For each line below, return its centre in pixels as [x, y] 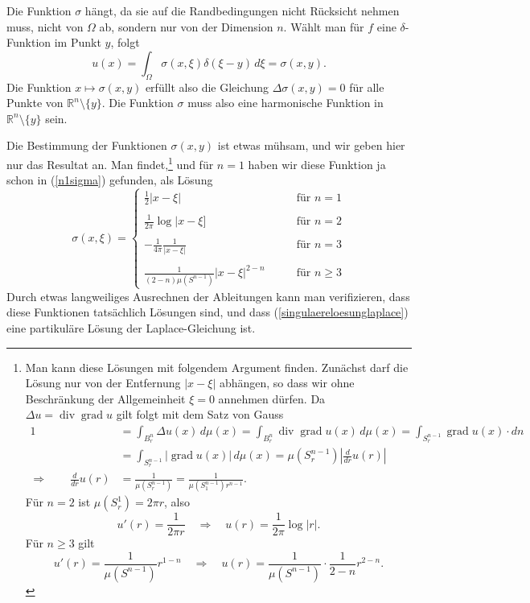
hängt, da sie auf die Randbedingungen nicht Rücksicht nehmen [242, 10]
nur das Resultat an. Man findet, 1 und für [110, 163]
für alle [367, 87]
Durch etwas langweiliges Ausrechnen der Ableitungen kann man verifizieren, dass [208, 296]
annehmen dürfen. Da [272, 398]
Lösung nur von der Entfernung [103, 383]
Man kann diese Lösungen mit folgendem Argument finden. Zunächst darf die [217, 367]
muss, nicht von [45, 26]
